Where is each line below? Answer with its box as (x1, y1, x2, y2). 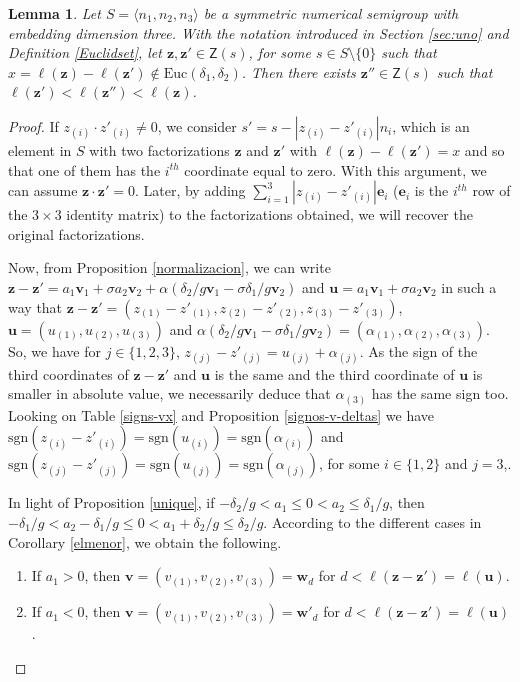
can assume (8, 180, 78, 201)
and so (464, 139, 505, 160)
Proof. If (8, 115, 59, 136)
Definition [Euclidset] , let (8, 42, 162, 63)
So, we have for (8, 340, 101, 361)
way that (8, 296, 63, 317)
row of (472, 180, 511, 201)
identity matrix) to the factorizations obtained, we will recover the (66, 204, 473, 225)
